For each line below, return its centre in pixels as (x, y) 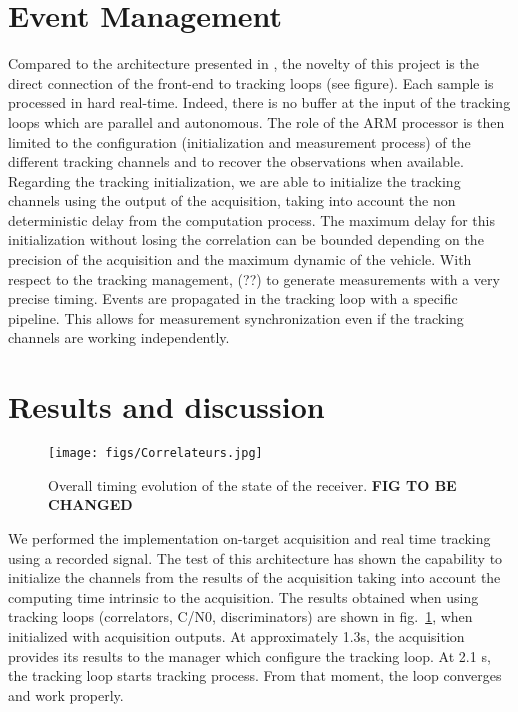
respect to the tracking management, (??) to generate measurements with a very (254, 278)
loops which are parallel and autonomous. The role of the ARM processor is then (256, 121)
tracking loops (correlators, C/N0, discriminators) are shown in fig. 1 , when (240, 616)
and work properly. (66, 694)
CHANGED (90, 504)
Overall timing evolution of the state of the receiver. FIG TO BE (252, 484)
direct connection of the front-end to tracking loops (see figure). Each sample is (251, 82)
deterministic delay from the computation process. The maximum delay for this (251, 219)
